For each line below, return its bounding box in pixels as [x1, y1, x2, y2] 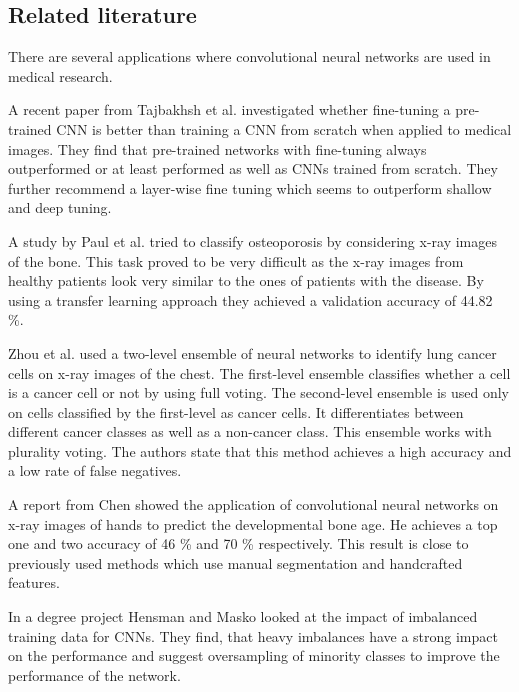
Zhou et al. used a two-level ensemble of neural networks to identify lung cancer [8, 342, 497, 363]
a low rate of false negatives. [8, 460, 182, 481]
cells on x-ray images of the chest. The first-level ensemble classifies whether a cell [8, 362, 511, 383]
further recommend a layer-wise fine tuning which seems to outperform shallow [8, 177, 492, 198]
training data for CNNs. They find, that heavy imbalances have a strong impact [8, 625, 498, 646]
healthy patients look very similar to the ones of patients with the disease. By [8, 270, 484, 291]
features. [8, 572, 60, 593]
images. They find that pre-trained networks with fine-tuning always [8, 138, 427, 159]
